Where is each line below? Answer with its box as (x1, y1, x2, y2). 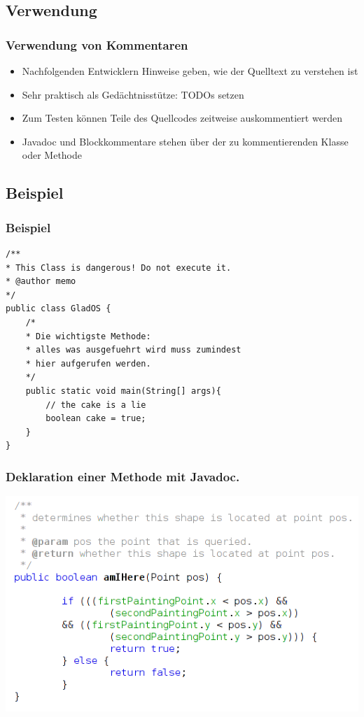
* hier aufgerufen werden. (25, 358, 151, 369)
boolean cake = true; (45, 413, 146, 424)
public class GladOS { (6, 304, 111, 314)
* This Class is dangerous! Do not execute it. (6, 262, 232, 273)
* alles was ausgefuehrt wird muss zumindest (25, 345, 241, 355)
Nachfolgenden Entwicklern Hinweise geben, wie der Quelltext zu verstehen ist (22, 64, 358, 78)
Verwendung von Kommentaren (6, 36, 188, 53)
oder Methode (22, 148, 83, 162)
